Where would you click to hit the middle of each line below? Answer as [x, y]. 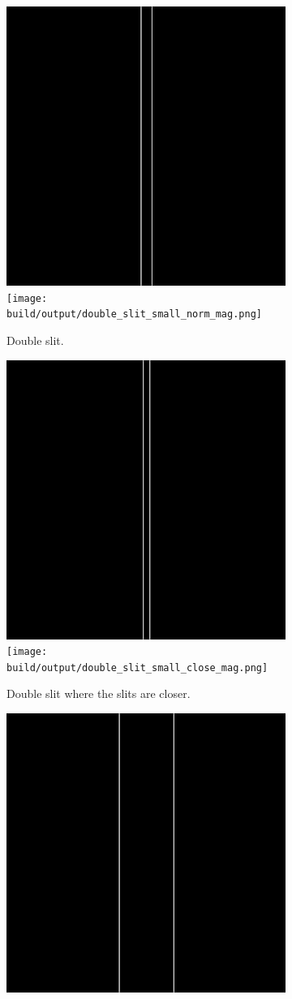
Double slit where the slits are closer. [99, 693]
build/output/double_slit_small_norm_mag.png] [134, 314]
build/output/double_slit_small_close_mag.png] [137, 667]
